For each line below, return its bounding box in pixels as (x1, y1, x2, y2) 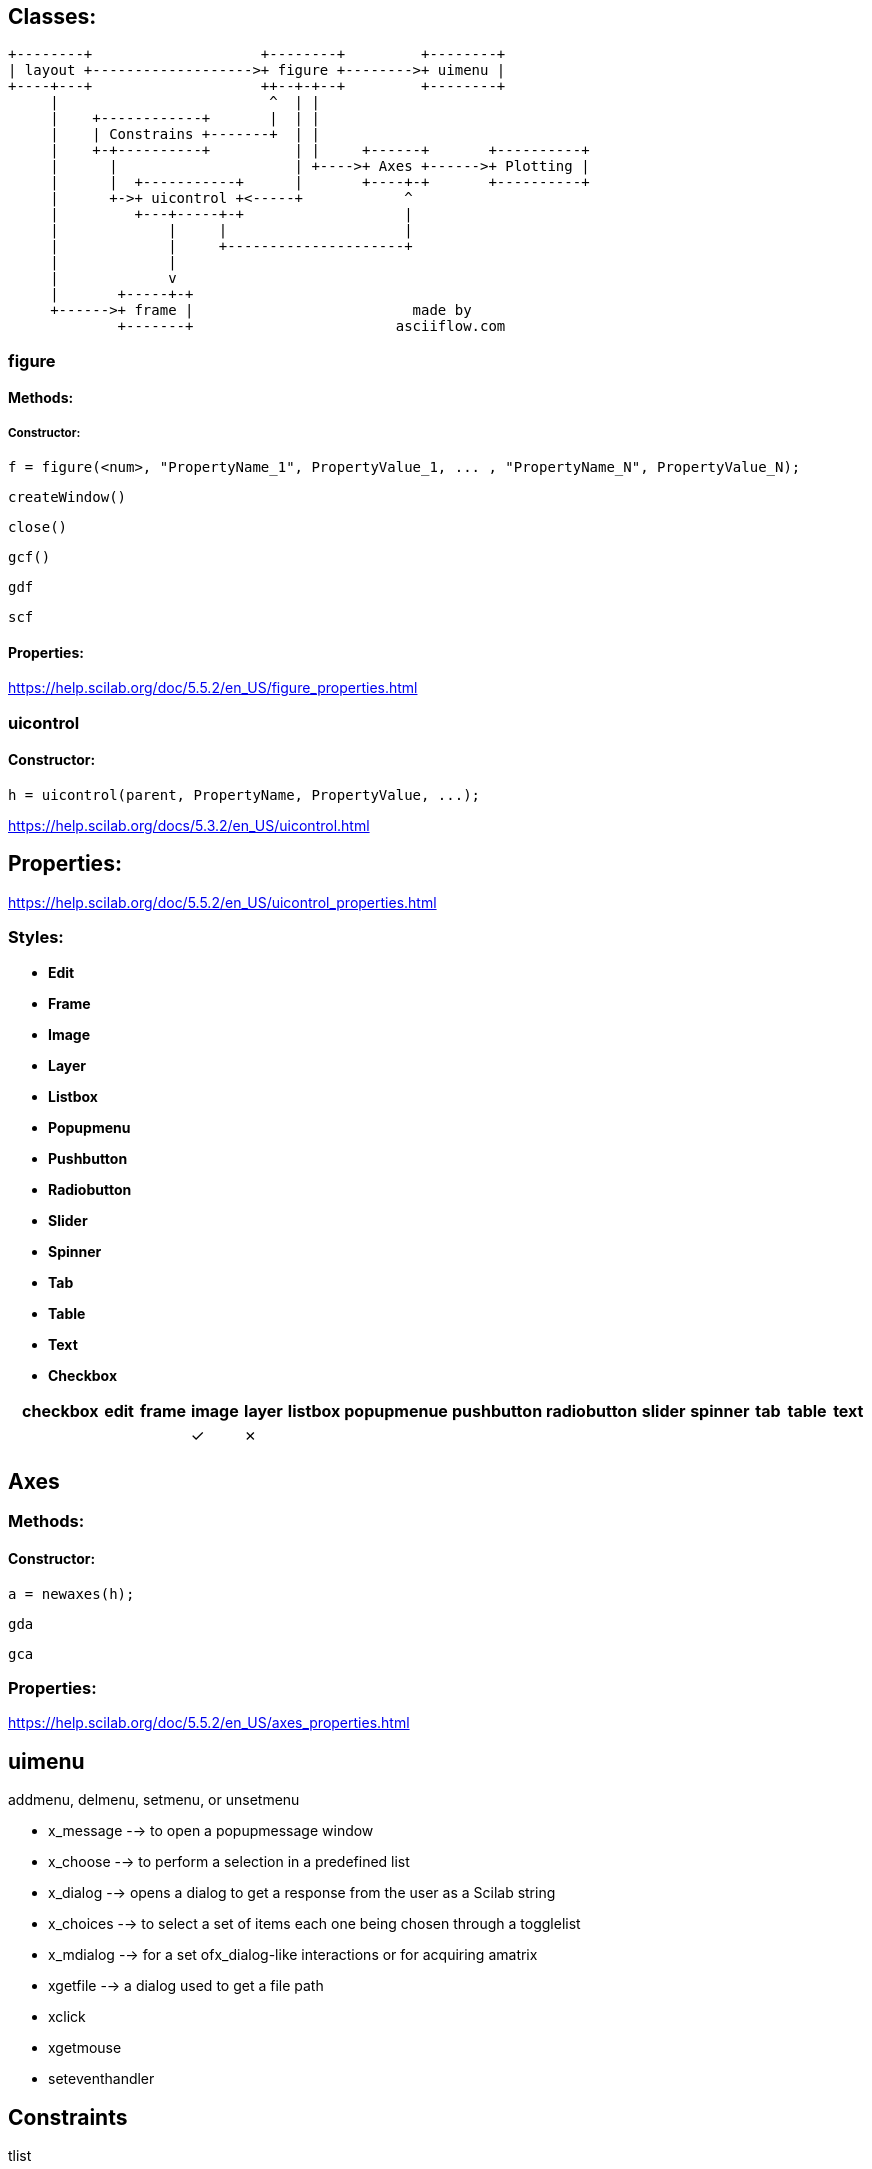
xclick (48, 2008, 86, 2026)
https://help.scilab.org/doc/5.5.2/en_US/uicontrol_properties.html (8, 893, 437, 911)
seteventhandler (48, 2070, 155, 2088)
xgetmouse (48, 2039, 122, 2057)
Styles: (8, 927, 64, 948)
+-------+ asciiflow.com (117, 318, 506, 335)
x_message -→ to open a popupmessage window (48, 1822, 374, 1840)
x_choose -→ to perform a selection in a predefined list (48, 1853, 410, 1871)
